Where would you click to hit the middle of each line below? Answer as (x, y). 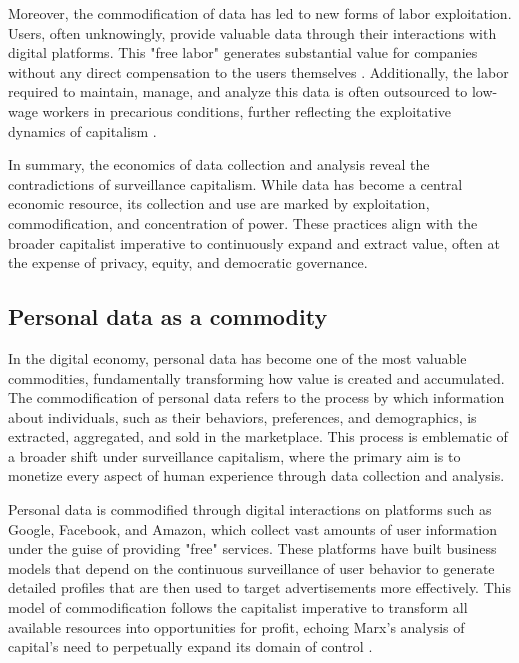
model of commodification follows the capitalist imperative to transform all (238, 607)
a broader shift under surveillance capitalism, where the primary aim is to (234, 455)
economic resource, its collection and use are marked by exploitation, (219, 203)
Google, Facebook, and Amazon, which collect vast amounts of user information (253, 528)
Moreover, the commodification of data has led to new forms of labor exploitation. (260, 13)
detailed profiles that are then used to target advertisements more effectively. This (259, 587)
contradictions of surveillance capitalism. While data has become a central (235, 183)
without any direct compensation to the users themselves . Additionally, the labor (258, 71)
